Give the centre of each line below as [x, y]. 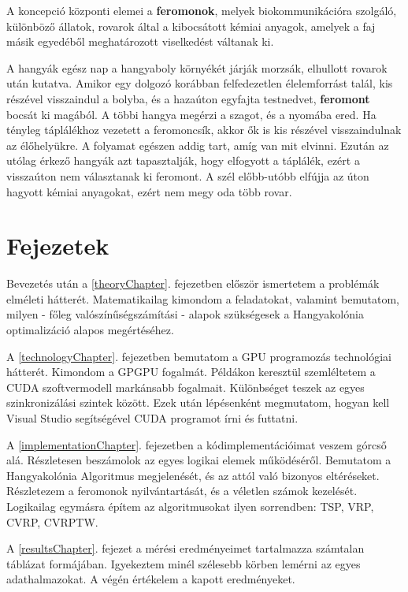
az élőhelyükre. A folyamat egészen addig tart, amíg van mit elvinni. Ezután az [198, 145]
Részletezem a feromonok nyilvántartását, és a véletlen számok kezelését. [182, 491]
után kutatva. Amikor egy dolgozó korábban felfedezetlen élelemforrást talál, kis [200, 83]
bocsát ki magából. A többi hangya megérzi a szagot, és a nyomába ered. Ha [191, 114]
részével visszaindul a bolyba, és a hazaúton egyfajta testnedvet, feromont [188, 98]
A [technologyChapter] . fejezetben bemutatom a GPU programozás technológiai [199, 356]
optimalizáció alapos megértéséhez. [90, 330]
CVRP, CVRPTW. [52, 521]
